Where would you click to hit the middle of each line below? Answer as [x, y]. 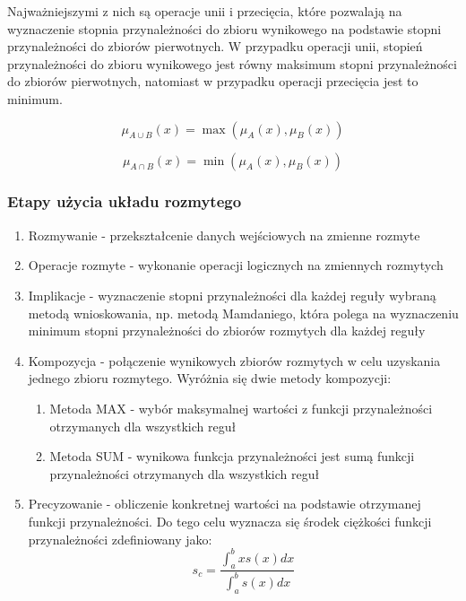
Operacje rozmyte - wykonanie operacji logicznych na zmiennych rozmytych [236, 265]
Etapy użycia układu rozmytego [125, 201]
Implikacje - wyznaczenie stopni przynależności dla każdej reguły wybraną [232, 295]
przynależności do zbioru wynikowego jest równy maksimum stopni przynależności [232, 63]
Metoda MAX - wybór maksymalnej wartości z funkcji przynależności [241, 408]
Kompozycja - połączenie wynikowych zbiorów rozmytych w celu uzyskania [234, 360]
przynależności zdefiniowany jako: [120, 539]
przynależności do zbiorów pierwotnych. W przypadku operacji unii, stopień [215, 46]
